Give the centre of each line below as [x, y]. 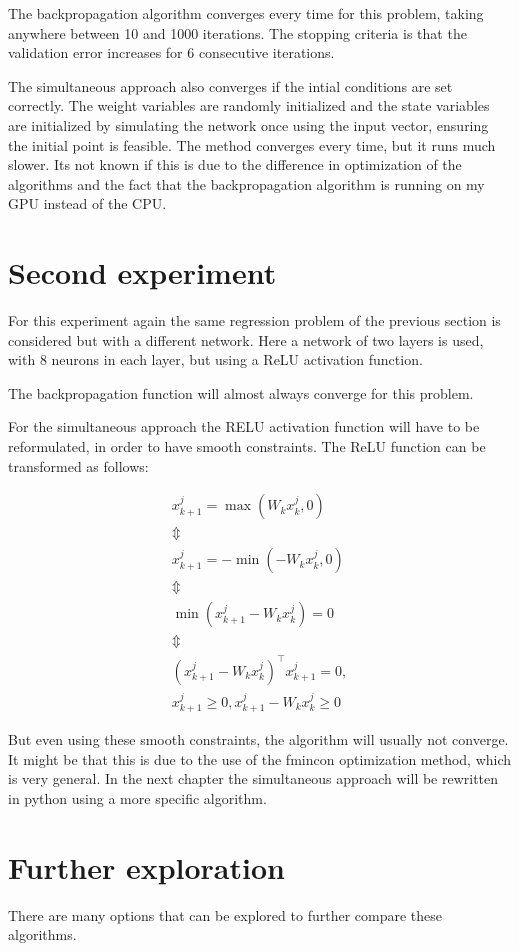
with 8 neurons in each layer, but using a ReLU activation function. [215, 359]
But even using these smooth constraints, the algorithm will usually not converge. [258, 739]
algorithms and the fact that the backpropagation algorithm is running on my [246, 183]
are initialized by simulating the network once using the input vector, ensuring [248, 124]
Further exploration [146, 866]
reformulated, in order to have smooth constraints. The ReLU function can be [247, 446]
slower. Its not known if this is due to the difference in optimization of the [235, 164]
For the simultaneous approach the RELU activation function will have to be [244, 426]
